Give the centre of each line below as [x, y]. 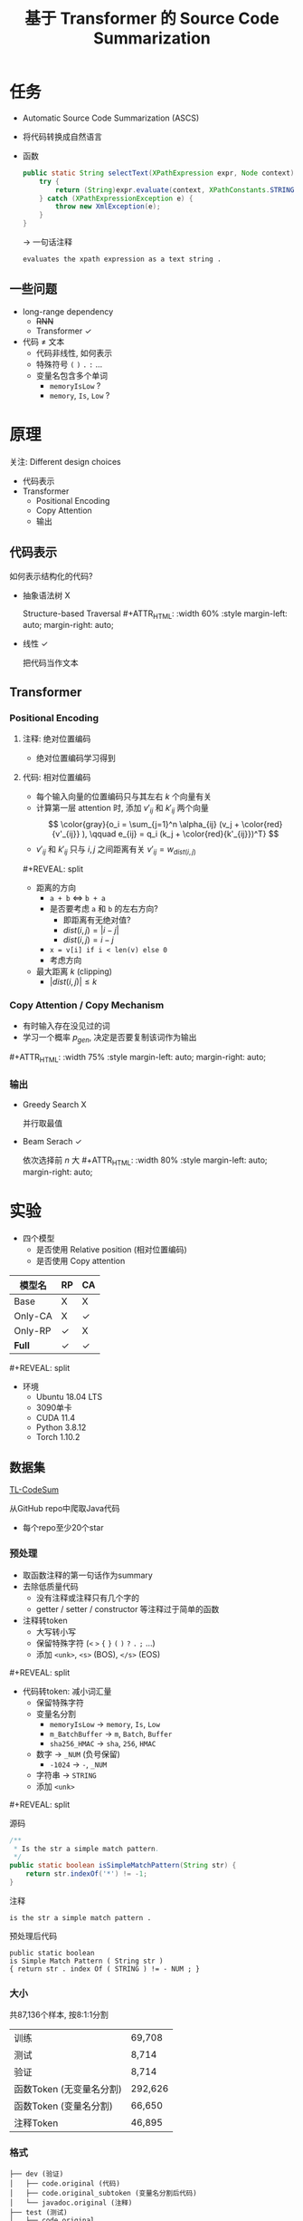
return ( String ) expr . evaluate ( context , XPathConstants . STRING [175, 190]
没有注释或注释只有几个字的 [88, 1598]
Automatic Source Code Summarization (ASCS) [111, 118]
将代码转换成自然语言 [62, 136]
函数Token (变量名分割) [63, 2106]
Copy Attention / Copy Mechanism [87, 1005]
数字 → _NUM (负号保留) [78, 1753]
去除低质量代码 [50, 1586]
